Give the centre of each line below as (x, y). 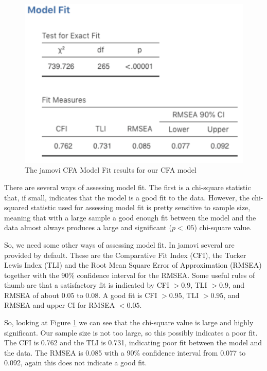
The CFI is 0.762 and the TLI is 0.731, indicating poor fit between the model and (133, 342)
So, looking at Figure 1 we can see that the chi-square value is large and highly (129, 322)
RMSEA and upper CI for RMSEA (60, 305)
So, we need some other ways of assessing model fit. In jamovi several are (119, 244)
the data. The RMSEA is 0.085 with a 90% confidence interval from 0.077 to (125, 352)
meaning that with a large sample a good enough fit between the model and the (130, 217)
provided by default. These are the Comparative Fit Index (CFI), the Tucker (125, 255)
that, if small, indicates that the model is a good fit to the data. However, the (127, 197)
